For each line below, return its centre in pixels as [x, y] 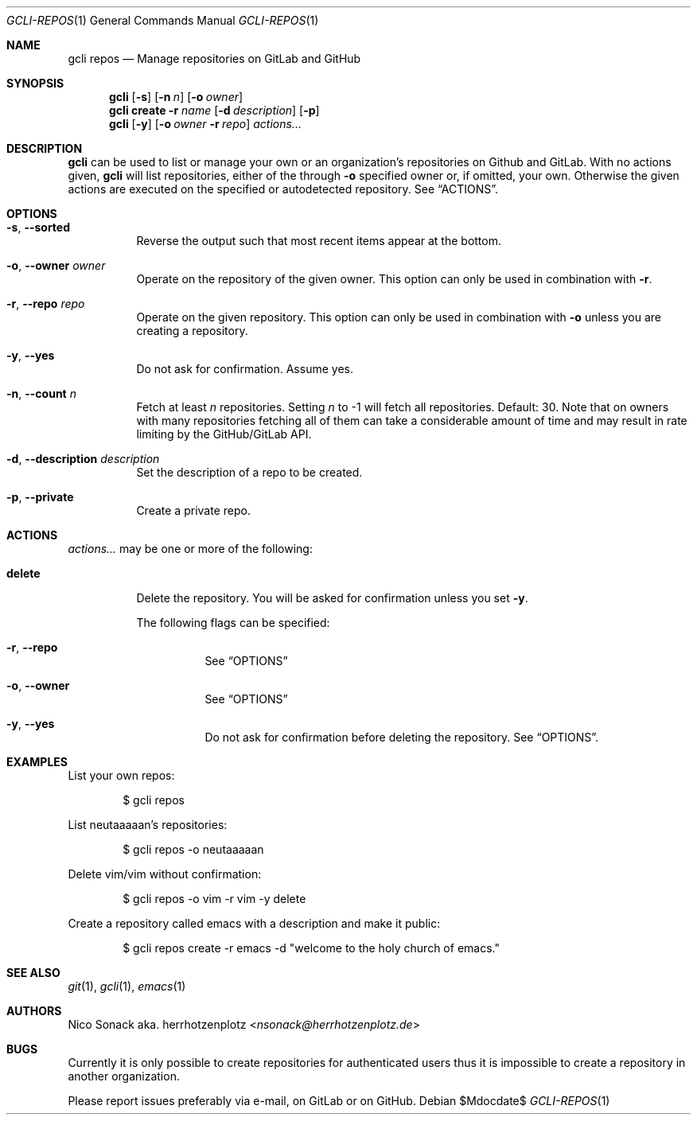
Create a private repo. [193, 510]
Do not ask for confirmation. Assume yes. [245, 369]
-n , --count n [41, 393]
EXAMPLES [37, 762]
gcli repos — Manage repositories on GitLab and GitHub [214, 58]
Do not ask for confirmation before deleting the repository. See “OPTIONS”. [402, 737]
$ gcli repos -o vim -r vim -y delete [214, 899]
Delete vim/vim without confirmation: [165, 874]
